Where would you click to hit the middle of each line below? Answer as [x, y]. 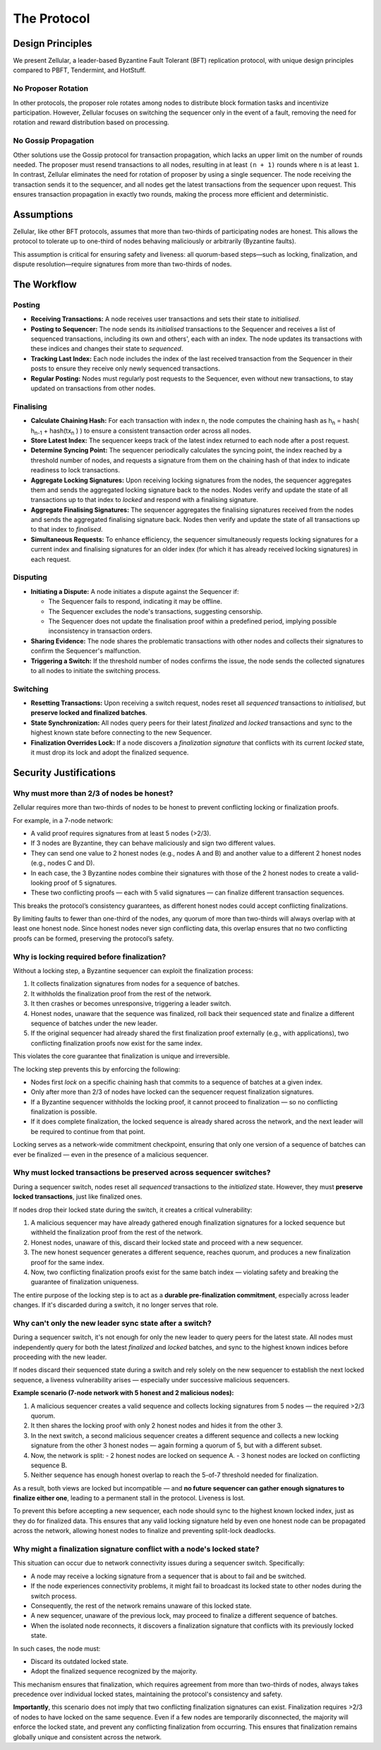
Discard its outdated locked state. [79, 1661]
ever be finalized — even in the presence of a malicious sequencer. [111, 1154]
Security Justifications [65, 772]
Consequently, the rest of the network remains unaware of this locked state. [141, 1606]
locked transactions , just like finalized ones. [78, 1197]
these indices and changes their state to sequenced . [107, 349]
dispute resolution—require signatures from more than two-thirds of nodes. [122, 264]
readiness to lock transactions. [75, 470]
